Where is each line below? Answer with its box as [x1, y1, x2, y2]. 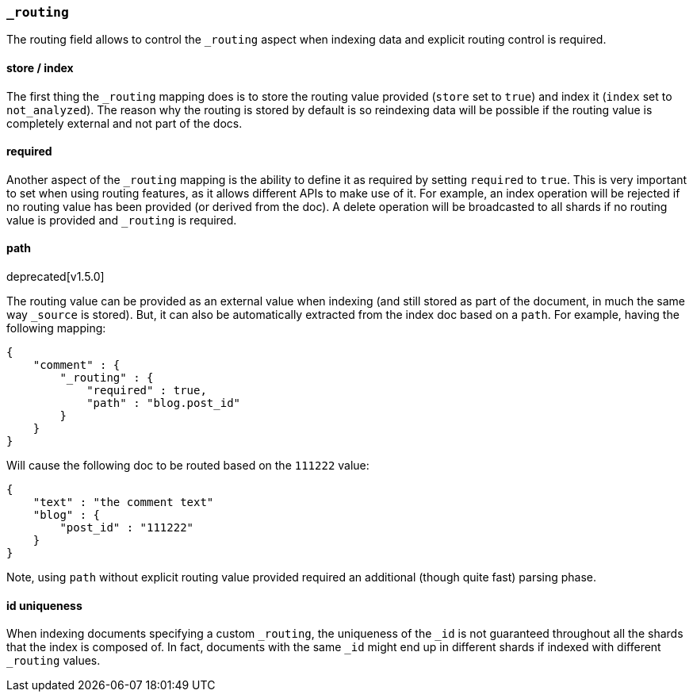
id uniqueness [6, 598, 82, 612]
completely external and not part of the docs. [6, 116, 243, 130]
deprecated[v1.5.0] [6, 270, 105, 284]
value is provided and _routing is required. [6, 213, 237, 227]
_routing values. [6, 654, 101, 668]
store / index [6, 60, 74, 75]
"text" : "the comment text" [33, 496, 214, 509]
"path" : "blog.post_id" [86, 397, 241, 410]
